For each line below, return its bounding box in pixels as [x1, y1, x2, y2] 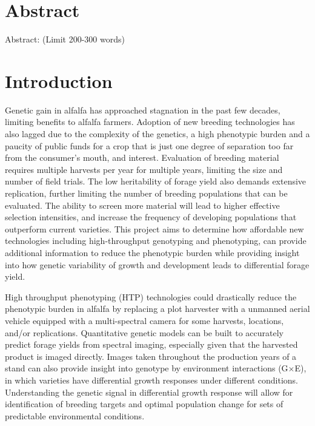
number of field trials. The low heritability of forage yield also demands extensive [5, 175, 307, 188]
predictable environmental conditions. [5, 409, 145, 422]
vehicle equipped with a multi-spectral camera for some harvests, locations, [5, 314, 284, 326]
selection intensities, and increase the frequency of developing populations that [5, 211, 297, 223]
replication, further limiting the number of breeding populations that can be [5, 187, 288, 199]
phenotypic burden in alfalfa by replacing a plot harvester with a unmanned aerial [5, 302, 310, 315]
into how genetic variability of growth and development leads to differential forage [5, 258, 310, 271]
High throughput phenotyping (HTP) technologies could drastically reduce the [5, 290, 297, 303]
